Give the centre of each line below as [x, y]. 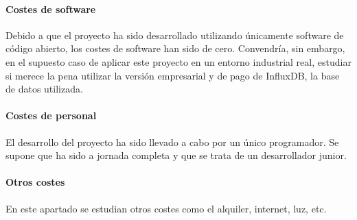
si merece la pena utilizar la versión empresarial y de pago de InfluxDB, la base [173, 75]
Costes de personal [51, 115]
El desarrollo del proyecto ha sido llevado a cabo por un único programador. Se [172, 142]
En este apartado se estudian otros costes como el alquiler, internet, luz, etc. [166, 208]
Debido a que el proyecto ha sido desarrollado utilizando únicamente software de [175, 35]
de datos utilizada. [44, 89]
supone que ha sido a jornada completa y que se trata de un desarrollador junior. [176, 155]
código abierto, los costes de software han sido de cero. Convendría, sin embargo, [175, 48]
